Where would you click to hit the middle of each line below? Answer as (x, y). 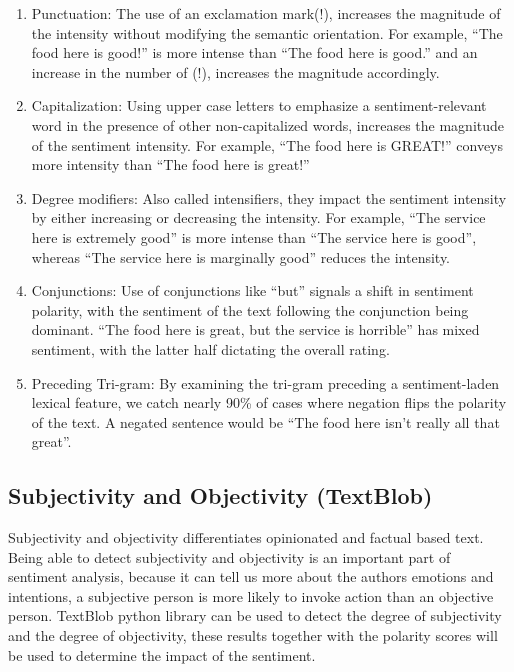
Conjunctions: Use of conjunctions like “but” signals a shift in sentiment (252, 290)
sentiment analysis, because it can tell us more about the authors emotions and (251, 576)
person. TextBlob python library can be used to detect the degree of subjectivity (255, 615)
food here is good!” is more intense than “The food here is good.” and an (254, 52)
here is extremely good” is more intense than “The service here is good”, (254, 236)
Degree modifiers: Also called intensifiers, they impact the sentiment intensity (269, 197)
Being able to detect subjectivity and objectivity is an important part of (229, 556)
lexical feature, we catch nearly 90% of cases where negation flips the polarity (269, 402)
